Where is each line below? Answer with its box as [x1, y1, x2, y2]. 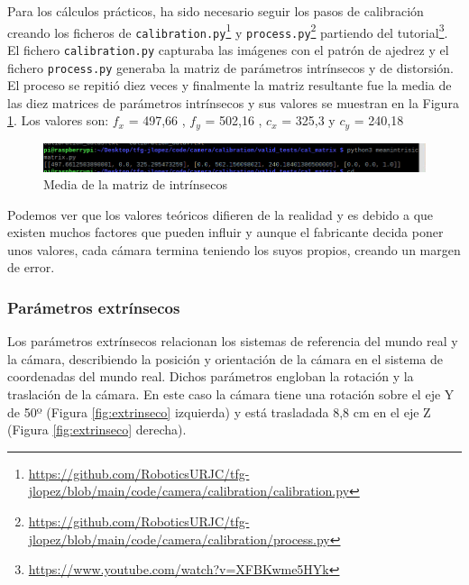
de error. [7, 258, 55, 277]
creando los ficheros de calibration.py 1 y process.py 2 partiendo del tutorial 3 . [7, 20, 448, 41]
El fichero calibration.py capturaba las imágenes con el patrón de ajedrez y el [7, 40, 449, 59]
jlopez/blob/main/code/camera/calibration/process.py [28, 529, 330, 548]
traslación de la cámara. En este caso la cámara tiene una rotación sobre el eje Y [7, 385, 455, 404]
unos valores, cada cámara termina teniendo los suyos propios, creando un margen [7, 240, 461, 259]
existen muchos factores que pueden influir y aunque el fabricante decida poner [7, 223, 444, 242]
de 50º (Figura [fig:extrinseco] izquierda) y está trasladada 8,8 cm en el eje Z [7, 402, 431, 421]
